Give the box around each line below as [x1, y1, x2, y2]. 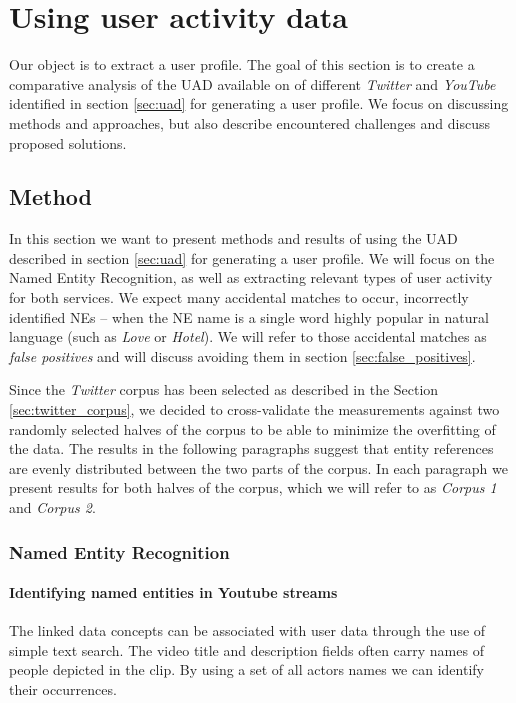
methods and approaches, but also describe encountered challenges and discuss [9, 112, 490, 133]
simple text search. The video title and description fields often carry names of [9, 639, 484, 660]
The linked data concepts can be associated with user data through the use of [9, 620, 486, 641]
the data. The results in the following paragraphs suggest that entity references [9, 438, 494, 459]
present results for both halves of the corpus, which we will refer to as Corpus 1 [9, 477, 497, 498]
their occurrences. [9, 679, 117, 700]
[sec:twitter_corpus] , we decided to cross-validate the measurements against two [9, 399, 500, 420]
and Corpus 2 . [9, 497, 96, 518]
